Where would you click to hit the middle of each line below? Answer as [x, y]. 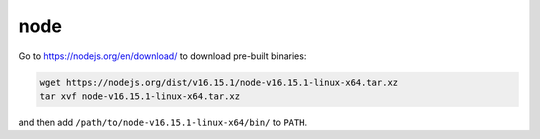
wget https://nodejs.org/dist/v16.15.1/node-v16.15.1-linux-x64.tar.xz [219, 82]
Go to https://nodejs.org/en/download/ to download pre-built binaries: [162, 56]
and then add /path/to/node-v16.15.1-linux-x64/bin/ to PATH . [163, 122]
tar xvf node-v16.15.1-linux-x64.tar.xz [139, 96]
